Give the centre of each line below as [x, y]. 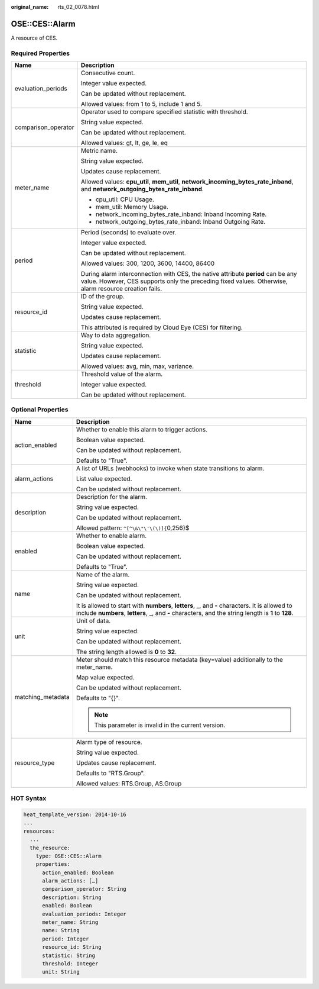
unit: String [61, 972]
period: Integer [66, 939]
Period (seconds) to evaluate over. [128, 233]
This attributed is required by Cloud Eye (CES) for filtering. [162, 327]
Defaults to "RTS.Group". [110, 773]
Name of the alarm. [103, 574]
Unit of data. [93, 620]
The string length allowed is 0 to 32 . [126, 652]
